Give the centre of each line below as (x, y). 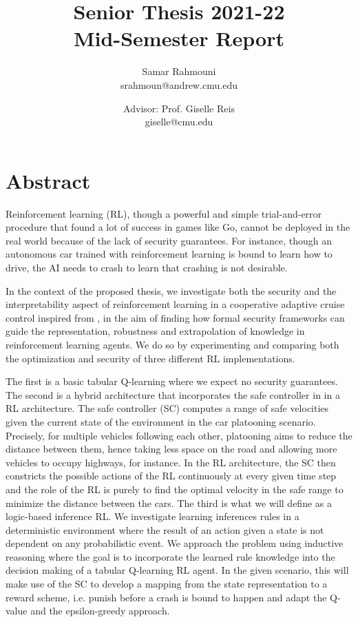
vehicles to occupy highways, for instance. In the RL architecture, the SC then (171, 462)
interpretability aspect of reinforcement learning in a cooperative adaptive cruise (175, 304)
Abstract (48, 180)
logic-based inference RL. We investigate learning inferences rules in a (152, 516)
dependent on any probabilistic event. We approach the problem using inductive (175, 543)
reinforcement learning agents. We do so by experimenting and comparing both (172, 344)
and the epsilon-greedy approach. (100, 611)
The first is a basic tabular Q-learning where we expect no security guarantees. (172, 381)
